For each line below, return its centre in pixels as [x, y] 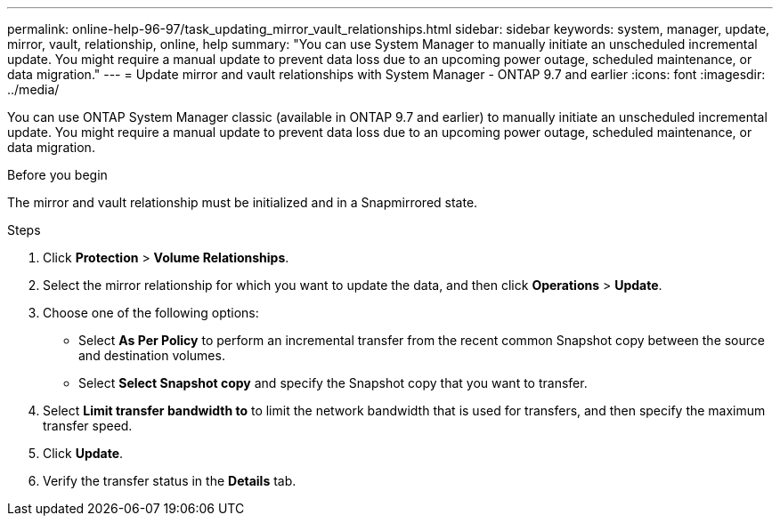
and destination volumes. [152, 355]
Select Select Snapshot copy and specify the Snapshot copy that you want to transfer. [333, 383]
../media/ [33, 89]
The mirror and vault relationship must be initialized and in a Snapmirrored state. [243, 202]
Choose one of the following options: [151, 313]
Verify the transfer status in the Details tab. [170, 481]
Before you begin [57, 175]
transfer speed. [88, 426]
